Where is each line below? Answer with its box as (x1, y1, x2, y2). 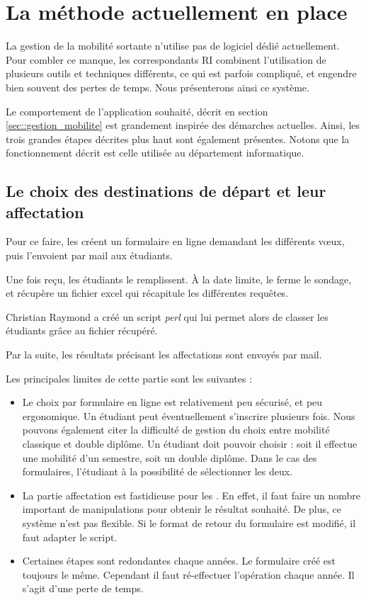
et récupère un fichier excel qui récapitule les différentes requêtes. (6, 285, 289, 300)
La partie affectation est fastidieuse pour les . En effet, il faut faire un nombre (22, 487, 361, 502)
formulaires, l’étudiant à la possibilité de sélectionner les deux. (22, 464, 293, 479)
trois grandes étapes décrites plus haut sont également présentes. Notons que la (6, 131, 350, 146)
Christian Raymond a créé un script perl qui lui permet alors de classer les (6, 309, 328, 324)
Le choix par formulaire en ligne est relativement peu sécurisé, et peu (22, 395, 323, 409)
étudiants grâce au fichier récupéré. (6, 323, 158, 338)
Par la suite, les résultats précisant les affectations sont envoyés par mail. (6, 347, 322, 362)
